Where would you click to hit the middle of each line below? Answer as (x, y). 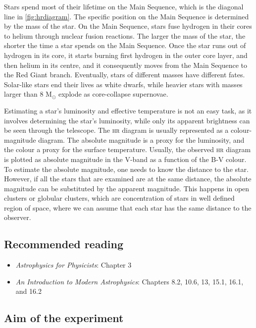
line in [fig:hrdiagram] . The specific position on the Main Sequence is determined (127, 16)
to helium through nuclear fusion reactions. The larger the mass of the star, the (125, 35)
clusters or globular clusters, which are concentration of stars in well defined (119, 198)
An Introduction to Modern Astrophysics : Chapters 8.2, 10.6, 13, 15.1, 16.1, (129, 281)
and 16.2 (28, 291)
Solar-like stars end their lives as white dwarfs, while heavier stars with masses (123, 84)
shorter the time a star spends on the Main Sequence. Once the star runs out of (125, 45)
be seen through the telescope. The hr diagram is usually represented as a (116, 130)
